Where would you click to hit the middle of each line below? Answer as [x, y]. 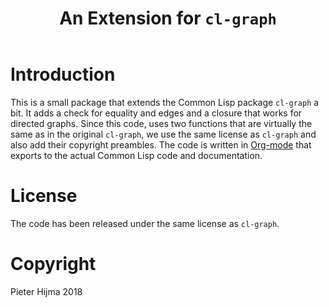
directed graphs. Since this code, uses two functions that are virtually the [161, 123]
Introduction [63, 74]
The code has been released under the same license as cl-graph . [145, 223]
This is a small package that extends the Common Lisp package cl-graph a [165, 102]
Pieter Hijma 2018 [46, 291]
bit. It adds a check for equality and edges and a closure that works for [156, 113]
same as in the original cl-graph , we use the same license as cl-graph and [163, 134]
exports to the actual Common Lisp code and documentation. [136, 155]
